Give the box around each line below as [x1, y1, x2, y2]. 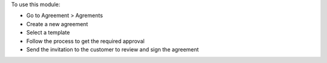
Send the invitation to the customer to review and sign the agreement [26, 45, 199, 53]
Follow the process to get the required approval [26, 37, 145, 45]
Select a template [26, 29, 70, 36]
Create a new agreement [26, 20, 88, 27]
